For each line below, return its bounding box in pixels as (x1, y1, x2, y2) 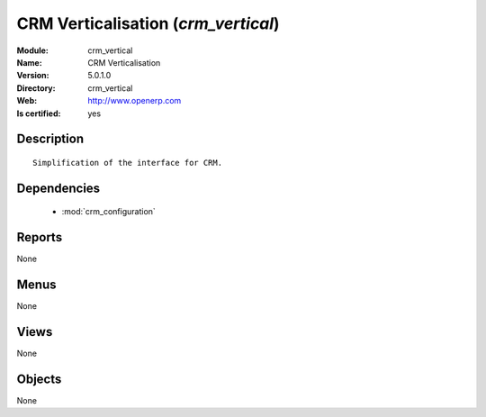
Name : (16, 57, 42, 68)
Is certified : (16, 108, 61, 119)
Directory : (16, 82, 56, 94)
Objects (16, 371, 62, 386)
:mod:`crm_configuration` (61, 206, 157, 217)
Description (16, 131, 85, 147)
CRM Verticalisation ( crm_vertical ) (16, 14, 280, 33)
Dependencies (16, 180, 101, 195)
